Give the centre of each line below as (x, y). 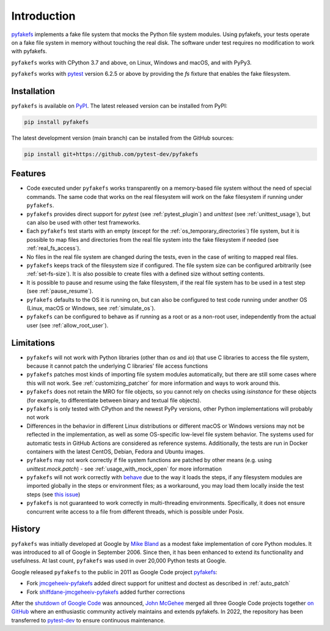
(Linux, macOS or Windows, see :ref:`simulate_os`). (91, 308)
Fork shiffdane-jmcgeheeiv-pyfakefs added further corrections (106, 592)
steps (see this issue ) (53, 494)
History (26, 529)
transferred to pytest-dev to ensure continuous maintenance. (88, 620)
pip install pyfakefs (57, 122)
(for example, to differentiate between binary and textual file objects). (114, 400)
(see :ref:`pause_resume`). (60, 291)
